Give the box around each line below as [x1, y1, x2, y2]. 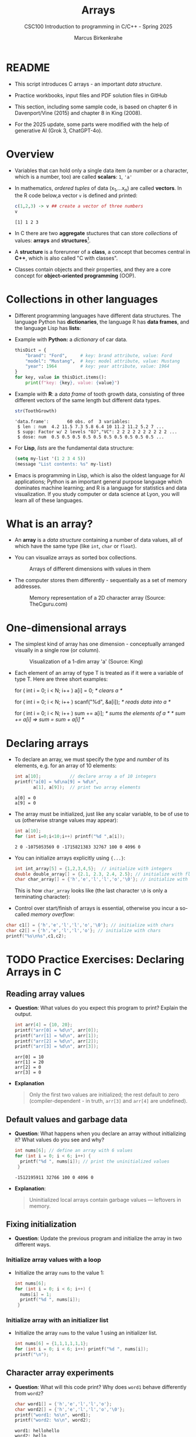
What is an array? [6, 517, 94, 531]
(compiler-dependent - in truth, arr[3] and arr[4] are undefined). [29, 1098, 188, 1105]
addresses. [14, 583, 42, 590]
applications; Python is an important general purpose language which [14, 478, 183, 485]
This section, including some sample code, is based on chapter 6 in [14, 103, 177, 110]
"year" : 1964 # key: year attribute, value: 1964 [25, 364, 170, 369]
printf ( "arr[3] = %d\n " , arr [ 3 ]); [14, 1044, 99, 1049]
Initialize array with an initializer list [6, 1316, 109, 1324]
